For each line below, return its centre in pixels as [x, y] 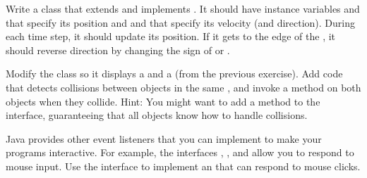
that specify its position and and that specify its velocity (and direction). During [180, 22]
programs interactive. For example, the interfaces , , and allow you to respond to [180, 152]
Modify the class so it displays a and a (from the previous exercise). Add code [174, 74]
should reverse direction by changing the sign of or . [118, 50]
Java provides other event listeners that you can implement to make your [164, 138]
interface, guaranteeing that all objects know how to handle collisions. [157, 115]
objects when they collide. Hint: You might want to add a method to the [163, 101]
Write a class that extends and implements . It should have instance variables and [183, 8]
